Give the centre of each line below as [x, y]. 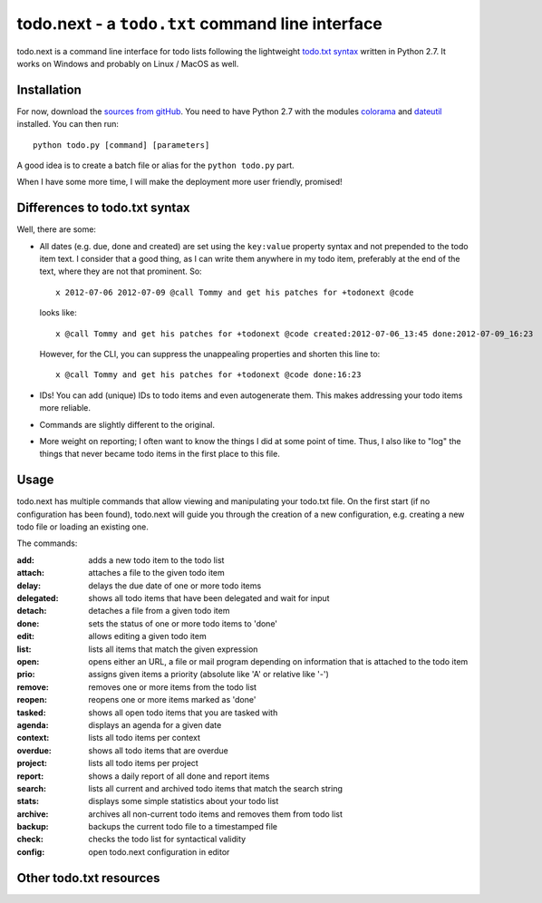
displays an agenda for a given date [155, 724]
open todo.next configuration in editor [159, 851]
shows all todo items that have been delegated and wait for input [209, 598]
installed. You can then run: [68, 124]
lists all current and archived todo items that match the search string [216, 788]
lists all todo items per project [143, 763]
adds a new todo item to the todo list [156, 560]
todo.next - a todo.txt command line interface [199, 24]
